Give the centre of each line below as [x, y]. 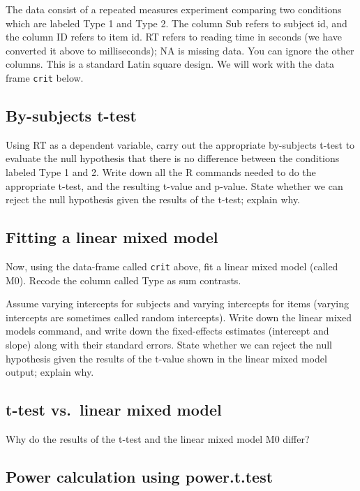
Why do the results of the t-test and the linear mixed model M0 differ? [158, 439]
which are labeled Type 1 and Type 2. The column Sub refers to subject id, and [177, 23]
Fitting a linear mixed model [112, 237]
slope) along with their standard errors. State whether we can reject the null [169, 345]
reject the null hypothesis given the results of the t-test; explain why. [153, 199]
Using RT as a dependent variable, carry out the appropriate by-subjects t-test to [180, 144]
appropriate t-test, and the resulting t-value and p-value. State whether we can [174, 185]
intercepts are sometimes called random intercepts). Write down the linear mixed [179, 317]
